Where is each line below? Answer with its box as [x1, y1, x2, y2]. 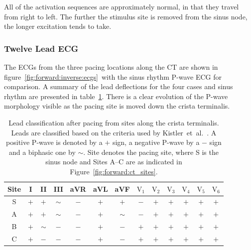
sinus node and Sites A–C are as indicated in [45, 156, 182, 167]
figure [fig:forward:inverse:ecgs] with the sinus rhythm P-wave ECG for [4, 71, 222, 82]
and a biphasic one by [8, 146, 76, 157]
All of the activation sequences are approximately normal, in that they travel [4, 1, 239, 11]
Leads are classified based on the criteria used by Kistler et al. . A [11, 127, 217, 137]
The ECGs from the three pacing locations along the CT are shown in [4, 62, 218, 72]
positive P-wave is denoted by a [6, 137, 103, 147]
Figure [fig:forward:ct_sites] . [70, 166, 158, 176]
